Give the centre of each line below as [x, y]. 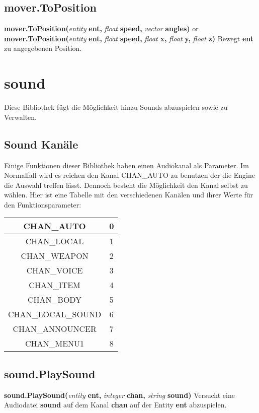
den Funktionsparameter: [43, 204]
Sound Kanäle [41, 144]
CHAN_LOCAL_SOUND [55, 314]
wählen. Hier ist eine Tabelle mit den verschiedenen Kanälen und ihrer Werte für [129, 195]
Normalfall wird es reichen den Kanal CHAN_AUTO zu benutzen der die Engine [129, 175]
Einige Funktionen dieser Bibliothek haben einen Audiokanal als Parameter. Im [126, 165]
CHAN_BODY [55, 300]
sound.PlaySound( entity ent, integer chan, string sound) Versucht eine [119, 395]
